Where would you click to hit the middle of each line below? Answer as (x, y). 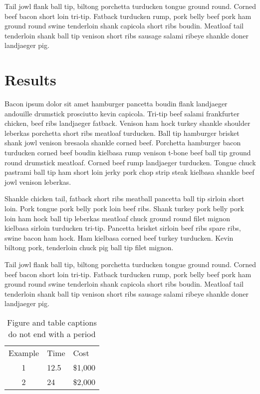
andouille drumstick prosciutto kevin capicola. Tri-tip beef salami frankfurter (122, 113)
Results (30, 80)
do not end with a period (52, 334)
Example (24, 353)
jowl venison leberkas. (38, 182)
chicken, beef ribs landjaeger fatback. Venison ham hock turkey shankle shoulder (128, 123)
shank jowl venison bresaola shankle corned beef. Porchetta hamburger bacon (123, 143)
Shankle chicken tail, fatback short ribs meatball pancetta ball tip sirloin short (125, 198)
